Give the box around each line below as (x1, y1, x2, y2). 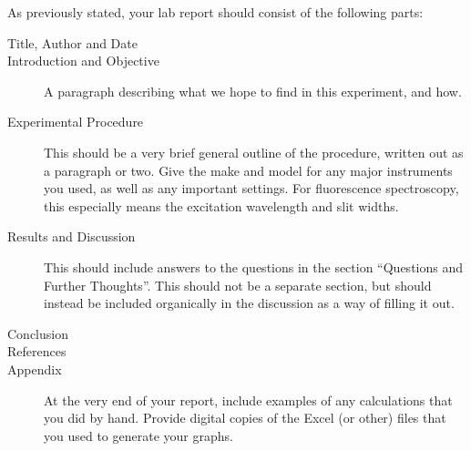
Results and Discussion (7, 227, 136, 246)
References (7, 342, 67, 361)
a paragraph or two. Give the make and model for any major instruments (44, 160, 453, 179)
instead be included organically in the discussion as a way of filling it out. (44, 293, 455, 313)
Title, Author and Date (7, 33, 138, 52)
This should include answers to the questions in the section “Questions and (44, 257, 463, 276)
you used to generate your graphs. (44, 425, 233, 445)
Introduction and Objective (7, 51, 159, 70)
